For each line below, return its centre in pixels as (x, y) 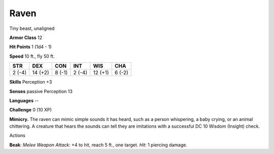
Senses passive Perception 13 (41, 91)
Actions (17, 136)
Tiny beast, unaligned (32, 28)
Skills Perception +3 (31, 82)
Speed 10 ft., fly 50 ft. (32, 56)
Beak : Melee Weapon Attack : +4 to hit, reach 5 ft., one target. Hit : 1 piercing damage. (98, 145)
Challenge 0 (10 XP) (30, 110)
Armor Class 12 (26, 37)
